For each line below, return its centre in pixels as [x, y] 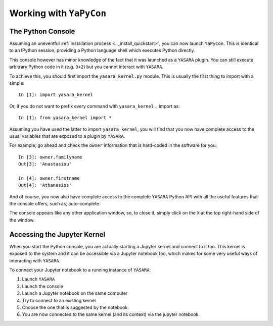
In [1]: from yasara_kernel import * [65, 118]
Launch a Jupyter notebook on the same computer [75, 293]
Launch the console [42, 286]
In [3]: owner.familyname [51, 157]
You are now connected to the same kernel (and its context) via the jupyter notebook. [111, 314]
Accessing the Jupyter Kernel [57, 234]
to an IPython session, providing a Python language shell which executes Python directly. [102, 50]
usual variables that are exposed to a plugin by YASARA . [67, 136]
